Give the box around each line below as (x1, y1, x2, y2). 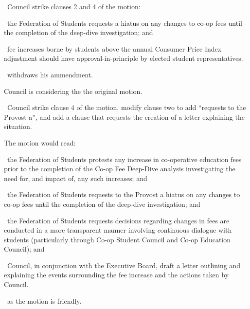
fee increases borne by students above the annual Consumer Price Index (7, 43, 222, 54)
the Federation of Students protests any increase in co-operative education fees (7, 154, 242, 164)
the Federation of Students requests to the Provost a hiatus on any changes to (7, 189, 240, 200)
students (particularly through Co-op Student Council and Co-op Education (4, 234, 231, 244)
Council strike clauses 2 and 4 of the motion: (7, 1, 141, 11)
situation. (4, 121, 32, 131)
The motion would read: (4, 137, 76, 147)
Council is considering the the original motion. (4, 86, 143, 96)
